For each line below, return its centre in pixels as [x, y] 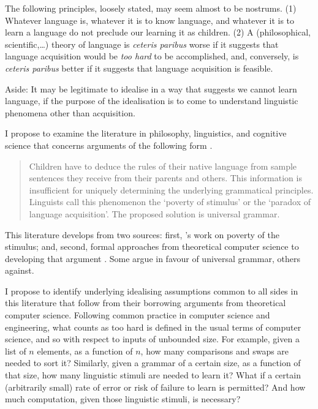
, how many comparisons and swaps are [215, 351]
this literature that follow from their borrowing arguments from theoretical [146, 303]
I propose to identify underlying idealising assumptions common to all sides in [152, 291]
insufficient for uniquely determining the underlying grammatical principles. [171, 189]
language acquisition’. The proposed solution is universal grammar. [154, 213]
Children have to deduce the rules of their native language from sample [163, 166]
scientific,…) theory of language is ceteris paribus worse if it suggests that [142, 44]
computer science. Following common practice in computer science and [138, 315]
